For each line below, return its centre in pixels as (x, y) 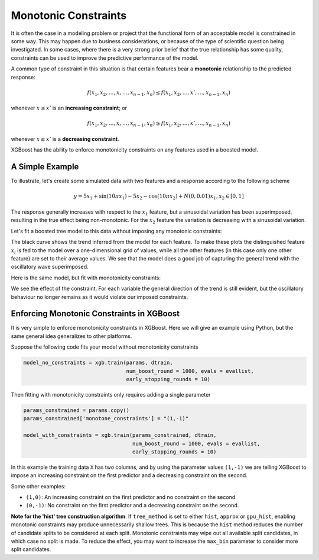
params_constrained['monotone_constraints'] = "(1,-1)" (106, 419)
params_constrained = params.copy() (77, 410)
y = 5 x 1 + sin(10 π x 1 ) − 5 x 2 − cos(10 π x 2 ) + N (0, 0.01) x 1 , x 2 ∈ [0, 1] (159, 197)
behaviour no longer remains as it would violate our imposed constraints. (100, 297)
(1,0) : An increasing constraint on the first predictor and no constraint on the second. (131, 497)
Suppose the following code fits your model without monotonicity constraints (105, 347)
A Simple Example (45, 167)
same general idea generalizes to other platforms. (71, 336)
